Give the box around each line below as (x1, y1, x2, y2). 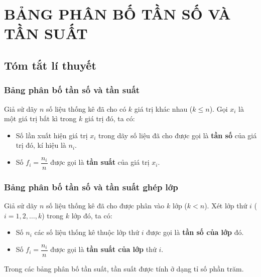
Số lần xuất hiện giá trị (16, 130, 88, 140)
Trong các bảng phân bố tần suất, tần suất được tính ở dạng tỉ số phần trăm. (4, 263, 244, 274)
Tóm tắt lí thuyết (4, 57, 96, 73)
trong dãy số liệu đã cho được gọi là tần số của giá (98, 130, 257, 140)
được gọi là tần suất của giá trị (50, 157, 150, 167)
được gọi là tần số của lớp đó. (146, 227, 244, 237)
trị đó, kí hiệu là (16, 140, 66, 150)
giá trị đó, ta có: (84, 113, 135, 124)
